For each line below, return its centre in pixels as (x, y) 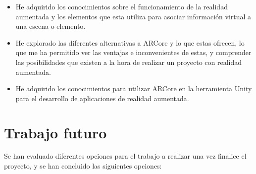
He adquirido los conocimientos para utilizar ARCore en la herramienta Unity (134, 88)
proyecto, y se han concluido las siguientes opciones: (83, 166)
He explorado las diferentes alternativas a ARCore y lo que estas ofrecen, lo (130, 42)
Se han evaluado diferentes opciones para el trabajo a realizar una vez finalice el (125, 156)
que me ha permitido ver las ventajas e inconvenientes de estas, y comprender (133, 52)
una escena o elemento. (51, 26)
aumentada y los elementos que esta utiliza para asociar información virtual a (133, 16)
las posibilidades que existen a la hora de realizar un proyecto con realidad (129, 62)
